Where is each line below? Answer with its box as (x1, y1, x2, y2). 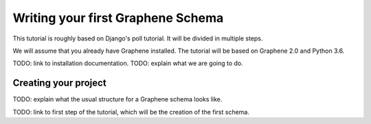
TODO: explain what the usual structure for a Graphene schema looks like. (12, 95, 223, 103)
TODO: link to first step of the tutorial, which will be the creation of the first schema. (12, 108, 250, 116)
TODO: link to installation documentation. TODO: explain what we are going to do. (12, 59, 243, 68)
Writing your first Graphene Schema (12, 10, 224, 25)
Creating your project (12, 77, 106, 89)
